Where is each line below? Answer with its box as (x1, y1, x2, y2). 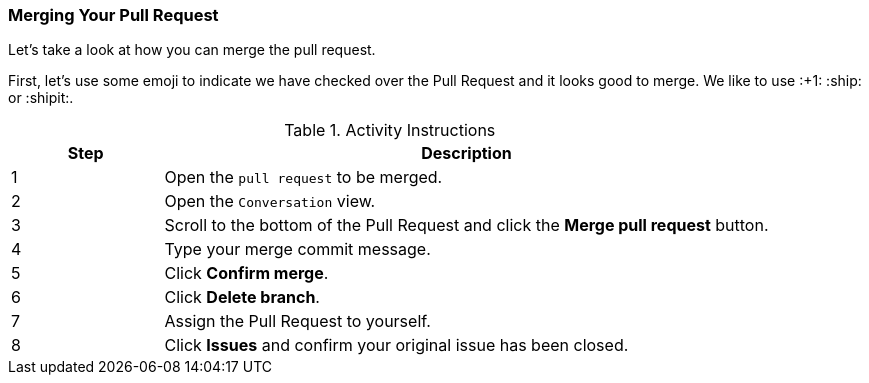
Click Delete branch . (164, 287, 320, 308)
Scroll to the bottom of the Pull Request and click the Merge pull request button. (164, 215, 769, 236)
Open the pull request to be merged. (164, 167, 443, 188)
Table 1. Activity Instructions (284, 120, 496, 141)
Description (421, 143, 512, 164)
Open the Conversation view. (164, 191, 376, 212)
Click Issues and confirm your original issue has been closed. (164, 335, 629, 356)
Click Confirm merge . (164, 263, 329, 284)
